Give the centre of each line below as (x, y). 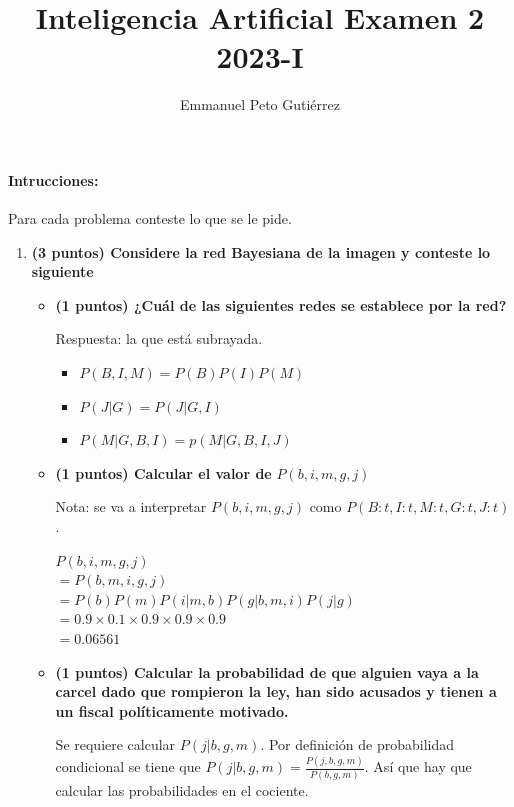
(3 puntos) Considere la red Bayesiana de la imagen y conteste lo (261, 251)
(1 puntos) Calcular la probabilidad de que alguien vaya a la (267, 671)
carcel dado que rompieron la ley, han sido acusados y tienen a (276, 691)
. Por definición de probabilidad (357, 744)
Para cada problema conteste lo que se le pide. (150, 218)
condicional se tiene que (128, 766)
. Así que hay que (418, 766)
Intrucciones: (53, 179)
